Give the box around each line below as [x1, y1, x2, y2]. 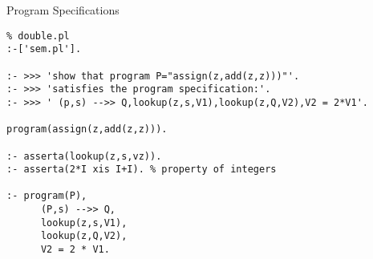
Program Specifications [6, 2, 120, 18]
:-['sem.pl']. [6, 43, 82, 55]
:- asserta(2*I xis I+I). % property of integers [6, 164, 277, 176]
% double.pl [6, 30, 70, 42]
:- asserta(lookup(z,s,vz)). [6, 150, 162, 162]
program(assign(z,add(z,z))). [6, 123, 168, 136]
